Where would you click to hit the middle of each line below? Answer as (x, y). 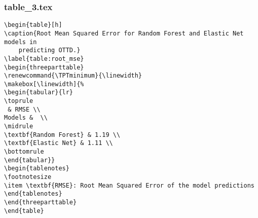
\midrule (19, 126)
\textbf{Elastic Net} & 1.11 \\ (59, 143)
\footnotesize (28, 177)
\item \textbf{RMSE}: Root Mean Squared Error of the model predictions (129, 185)
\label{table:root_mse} (44, 59)
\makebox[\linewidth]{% (44, 84)
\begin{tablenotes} (37, 169)
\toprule (19, 101)
